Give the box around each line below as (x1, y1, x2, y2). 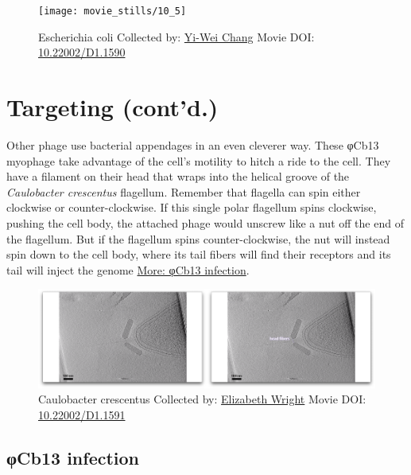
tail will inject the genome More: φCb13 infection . (6, 261, 250, 278)
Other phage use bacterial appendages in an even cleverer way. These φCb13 (6, 136, 379, 153)
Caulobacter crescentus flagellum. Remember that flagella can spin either (6, 183, 361, 200)
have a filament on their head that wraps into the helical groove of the (6, 168, 350, 185)
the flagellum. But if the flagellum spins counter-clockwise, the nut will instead (6, 230, 390, 247)
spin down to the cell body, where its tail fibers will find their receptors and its (6, 246, 391, 263)
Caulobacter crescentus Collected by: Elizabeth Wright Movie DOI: (38, 391, 366, 407)
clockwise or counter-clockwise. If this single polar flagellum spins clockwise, (6, 199, 377, 216)
